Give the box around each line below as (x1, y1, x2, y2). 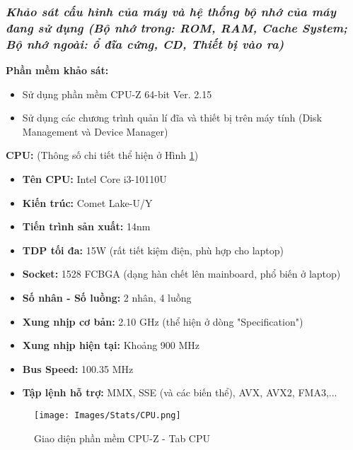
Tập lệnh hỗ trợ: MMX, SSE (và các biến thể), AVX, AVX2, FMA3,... (22, 385, 337, 400)
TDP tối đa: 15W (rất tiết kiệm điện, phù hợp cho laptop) (22, 242, 284, 257)
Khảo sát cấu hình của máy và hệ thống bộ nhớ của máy (6, 2, 336, 20)
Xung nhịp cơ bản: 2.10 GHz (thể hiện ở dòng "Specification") (22, 314, 303, 328)
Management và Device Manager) (22, 124, 168, 138)
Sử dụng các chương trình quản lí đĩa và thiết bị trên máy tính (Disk (22, 110, 322, 125)
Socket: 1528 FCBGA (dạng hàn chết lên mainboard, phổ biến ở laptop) (22, 266, 341, 281)
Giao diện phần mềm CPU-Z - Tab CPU (34, 430, 210, 445)
